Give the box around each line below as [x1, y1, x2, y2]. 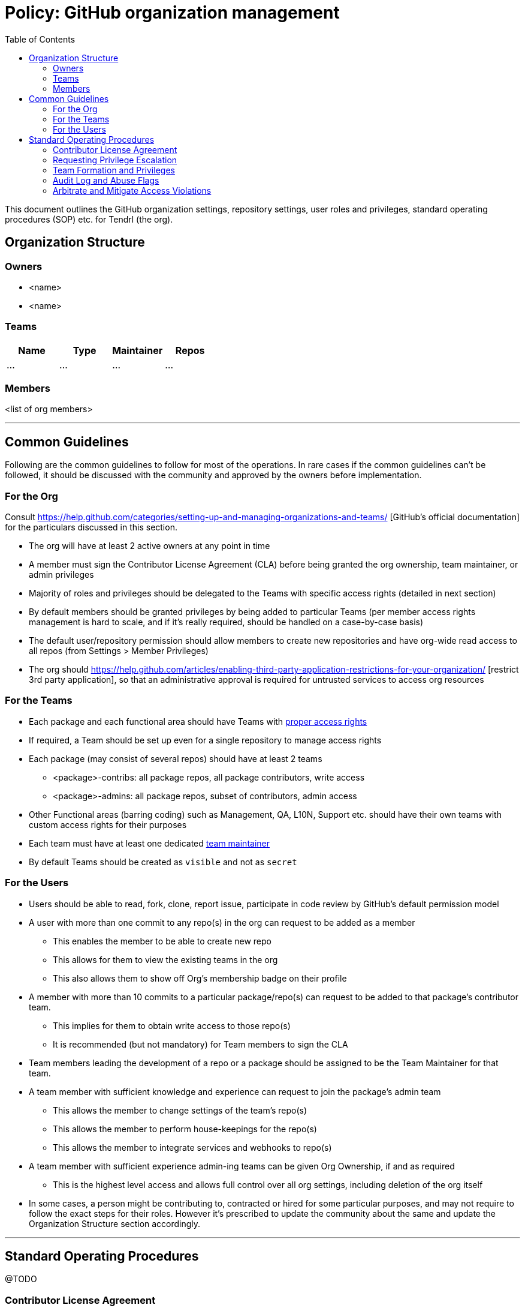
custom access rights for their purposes [29, 819, 187, 830]
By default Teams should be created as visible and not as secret [29, 856, 297, 867]
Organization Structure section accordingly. [29, 1218, 201, 1229]
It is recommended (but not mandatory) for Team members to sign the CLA [53, 1039, 348, 1049]
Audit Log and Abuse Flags [53, 175, 159, 185]
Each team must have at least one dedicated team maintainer [29, 838, 270, 848]
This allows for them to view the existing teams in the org [53, 954, 278, 965]
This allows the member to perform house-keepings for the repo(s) [53, 1123, 317, 1134]
